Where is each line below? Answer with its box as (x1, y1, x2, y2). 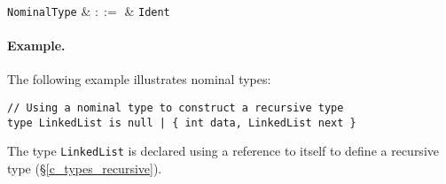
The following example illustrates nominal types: (7, 70, 271, 88)
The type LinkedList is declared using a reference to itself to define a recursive (7, 142, 439, 160)
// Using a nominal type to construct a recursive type (7, 102, 344, 115)
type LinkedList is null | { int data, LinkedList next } (7, 116, 356, 129)
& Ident (124, 2, 170, 19)
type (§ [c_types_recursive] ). (7, 159, 162, 178)
